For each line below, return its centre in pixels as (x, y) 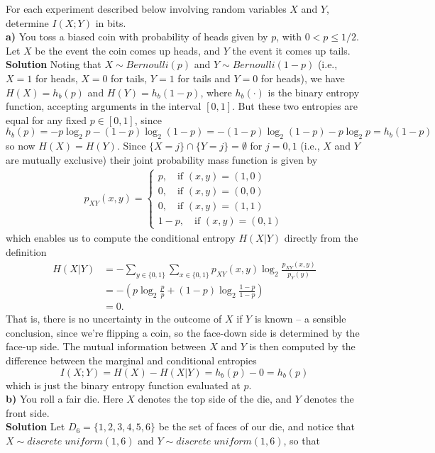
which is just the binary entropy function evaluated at (123, 385)
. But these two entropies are (295, 106)
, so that (302, 440)
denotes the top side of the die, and (215, 399)
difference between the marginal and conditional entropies (131, 360)
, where (216, 92)
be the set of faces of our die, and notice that (257, 426)
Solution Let (35, 426)
